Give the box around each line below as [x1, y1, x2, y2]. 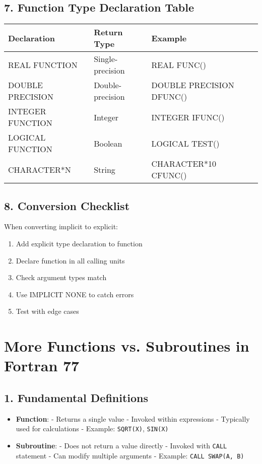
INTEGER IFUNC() [151, 111, 225, 123]
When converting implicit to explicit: [4, 221, 118, 232]
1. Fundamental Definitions [4, 389, 149, 405]
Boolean [94, 137, 122, 149]
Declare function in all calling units [16, 255, 125, 266]
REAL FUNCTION [8, 58, 78, 71]
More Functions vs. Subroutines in [4, 336, 249, 356]
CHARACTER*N [8, 163, 71, 175]
